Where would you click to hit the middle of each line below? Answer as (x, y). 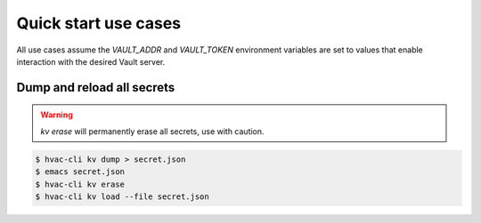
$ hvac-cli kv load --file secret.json (122, 196)
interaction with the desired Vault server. (91, 61)
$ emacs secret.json (80, 172)
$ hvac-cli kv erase (80, 184)
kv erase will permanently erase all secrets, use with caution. (152, 131)
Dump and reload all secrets (96, 88)
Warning (57, 115)
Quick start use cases (99, 23)
